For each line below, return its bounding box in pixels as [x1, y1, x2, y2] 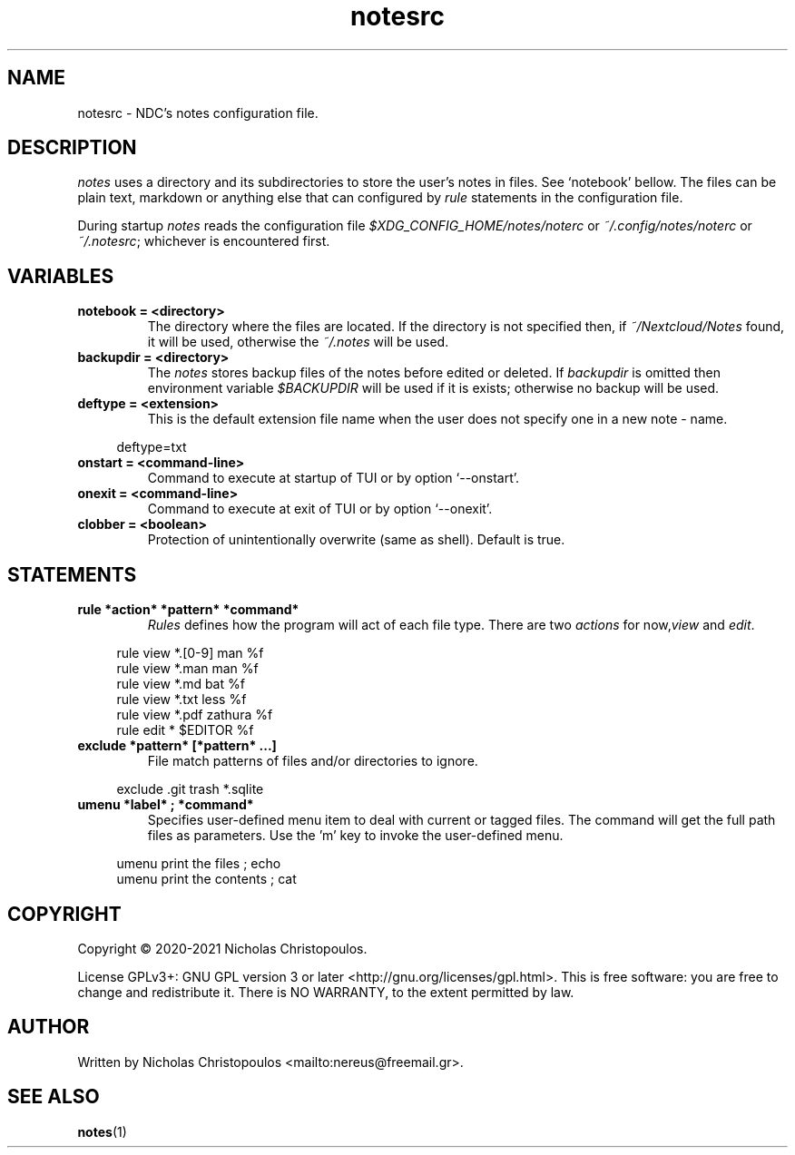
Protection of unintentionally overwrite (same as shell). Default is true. [147, 532, 565, 548]
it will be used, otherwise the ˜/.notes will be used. [147, 334, 449, 350]
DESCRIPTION [7, 136, 137, 160]
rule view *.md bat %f [116, 676, 245, 692]
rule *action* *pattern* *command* [77, 602, 299, 618]
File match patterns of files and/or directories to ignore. [147, 753, 478, 769]
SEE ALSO [7, 1085, 100, 1109]
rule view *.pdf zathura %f [116, 707, 273, 723]
